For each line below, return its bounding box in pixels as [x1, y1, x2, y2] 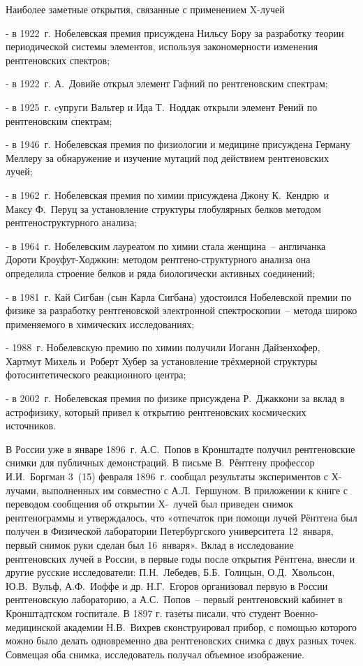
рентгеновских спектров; [6, 52, 110, 67]
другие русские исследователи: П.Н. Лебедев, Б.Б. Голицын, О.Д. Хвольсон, [6, 565, 335, 579]
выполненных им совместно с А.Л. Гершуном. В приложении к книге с [42, 482, 348, 497]
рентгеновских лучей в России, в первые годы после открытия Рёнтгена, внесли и [6, 551, 355, 565]
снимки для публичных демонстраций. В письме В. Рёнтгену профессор [6, 455, 315, 470]
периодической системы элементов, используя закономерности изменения [6, 39, 318, 54]
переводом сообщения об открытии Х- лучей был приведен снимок [6, 496, 293, 511]
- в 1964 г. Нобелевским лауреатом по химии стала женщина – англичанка [6, 238, 326, 253]
